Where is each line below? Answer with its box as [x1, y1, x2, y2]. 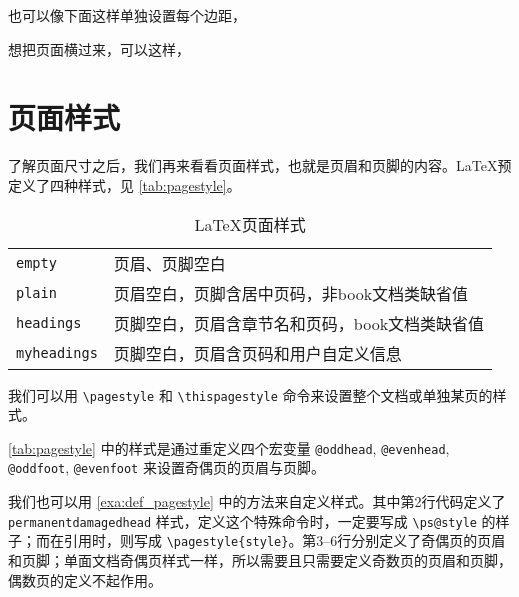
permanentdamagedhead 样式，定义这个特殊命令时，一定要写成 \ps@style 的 [8, 510, 496, 531]
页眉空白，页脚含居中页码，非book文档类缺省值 [113, 281, 469, 305]
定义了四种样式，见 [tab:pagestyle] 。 [8, 174, 241, 195]
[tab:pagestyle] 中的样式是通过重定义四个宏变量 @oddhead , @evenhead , [8, 437, 450, 458]
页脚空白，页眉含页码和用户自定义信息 [113, 341, 402, 365]
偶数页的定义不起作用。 [8, 569, 162, 590]
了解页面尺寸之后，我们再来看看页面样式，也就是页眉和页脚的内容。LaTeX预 [8, 155, 512, 176]
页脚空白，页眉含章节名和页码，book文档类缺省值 [113, 311, 485, 335]
